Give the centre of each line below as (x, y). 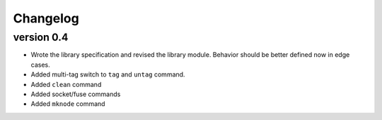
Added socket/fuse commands (76, 94)
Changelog (46, 18)
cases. (40, 65)
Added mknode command (68, 104)
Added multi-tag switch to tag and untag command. (108, 74)
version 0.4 (41, 37)
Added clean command (66, 84)
